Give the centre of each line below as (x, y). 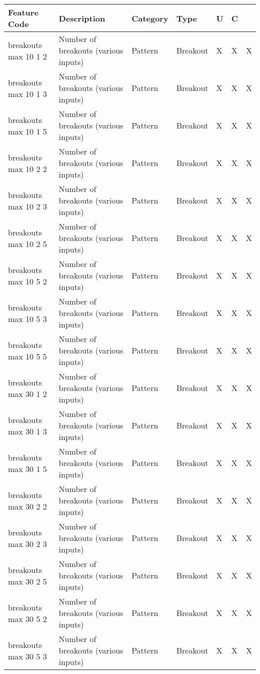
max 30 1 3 (27, 431)
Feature (23, 12)
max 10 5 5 (27, 356)
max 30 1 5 (27, 468)
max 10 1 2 (27, 56)
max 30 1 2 (27, 393)
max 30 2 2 (27, 506)
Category (150, 18)
